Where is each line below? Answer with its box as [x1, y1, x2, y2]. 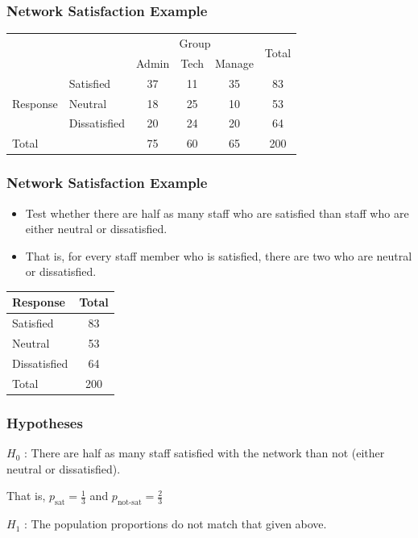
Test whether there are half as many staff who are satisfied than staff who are [25, 204, 409, 221]
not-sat [117, 498, 142, 507]
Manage [215, 54, 254, 71]
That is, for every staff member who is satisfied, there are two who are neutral [25, 247, 412, 264]
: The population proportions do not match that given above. [23, 515, 327, 532]
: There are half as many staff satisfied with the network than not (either [23, 444, 385, 461]
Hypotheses [6, 412, 83, 432]
